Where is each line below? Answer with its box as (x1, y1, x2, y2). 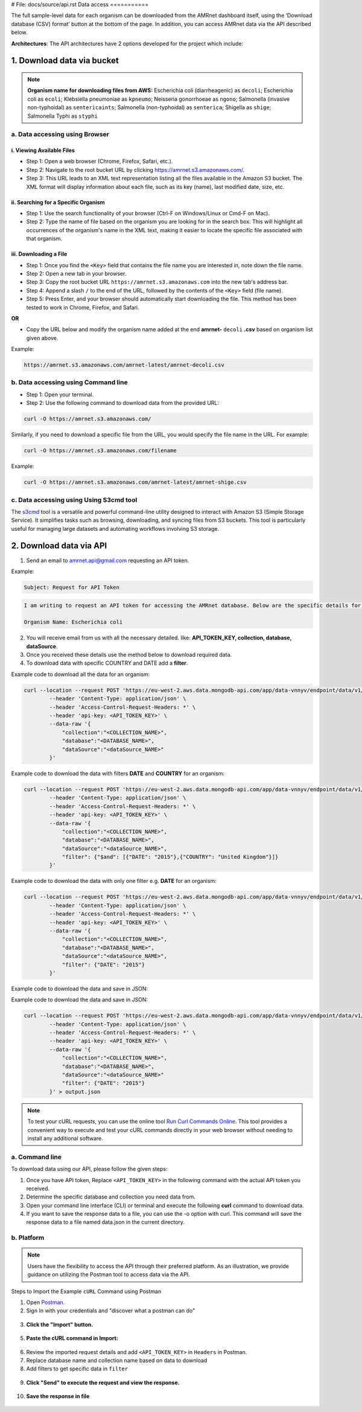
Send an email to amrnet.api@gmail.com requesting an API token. (26, 557, 189, 564)
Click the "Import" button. (26, 1321, 94, 1328)
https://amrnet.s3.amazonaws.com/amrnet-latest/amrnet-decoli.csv (24, 362, 224, 369)
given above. (26, 334, 59, 341)
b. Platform (11, 1233, 45, 1242)
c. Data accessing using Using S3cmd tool (11, 495, 138, 504)
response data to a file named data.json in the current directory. (26, 1218, 185, 1226)
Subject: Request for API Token (24, 584, 120, 590)
